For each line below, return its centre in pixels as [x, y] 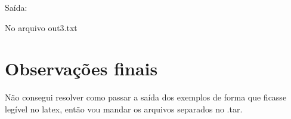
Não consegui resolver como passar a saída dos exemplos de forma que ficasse [146, 97]
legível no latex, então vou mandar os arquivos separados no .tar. [124, 109]
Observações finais [81, 68]
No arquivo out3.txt [41, 27]
